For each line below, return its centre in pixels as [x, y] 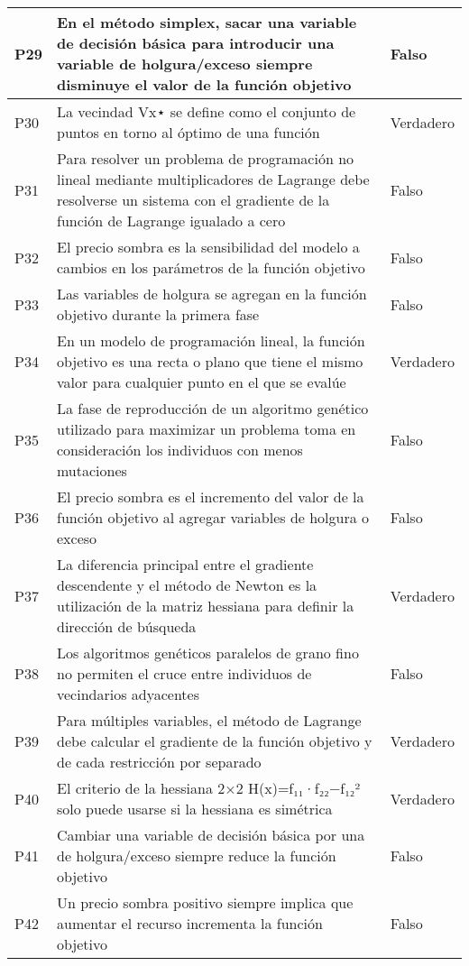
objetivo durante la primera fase [158, 314]
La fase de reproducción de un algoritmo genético [212, 408]
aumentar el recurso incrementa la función [189, 923]
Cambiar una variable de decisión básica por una [211, 835]
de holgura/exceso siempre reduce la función [196, 856]
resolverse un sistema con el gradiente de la [193, 200]
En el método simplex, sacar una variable [207, 22]
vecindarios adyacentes [128, 694]
